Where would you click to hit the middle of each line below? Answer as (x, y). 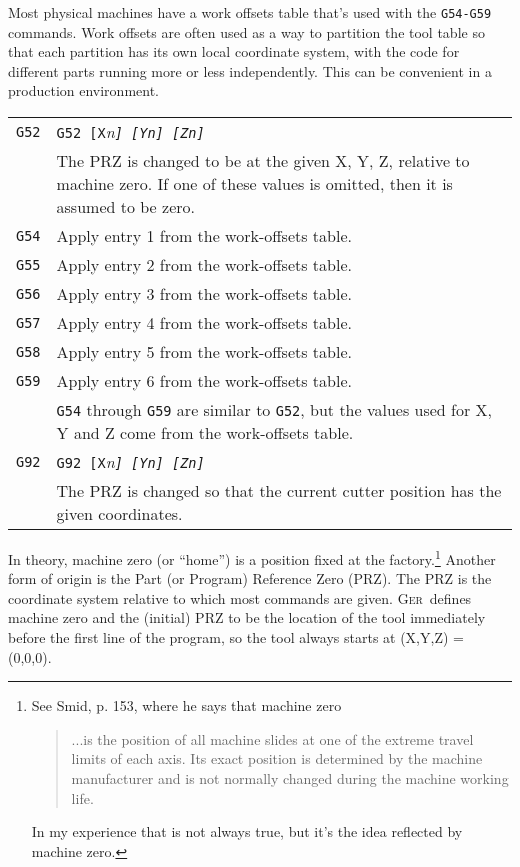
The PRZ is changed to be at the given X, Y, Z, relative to (263, 161)
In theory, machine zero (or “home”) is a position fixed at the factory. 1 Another (252, 557)
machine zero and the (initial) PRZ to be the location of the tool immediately (247, 617)
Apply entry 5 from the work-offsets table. (204, 352)
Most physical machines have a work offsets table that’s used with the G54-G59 (250, 12)
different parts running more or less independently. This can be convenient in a (250, 70)
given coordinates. (119, 514)
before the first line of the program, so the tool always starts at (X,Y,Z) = (236, 637)
